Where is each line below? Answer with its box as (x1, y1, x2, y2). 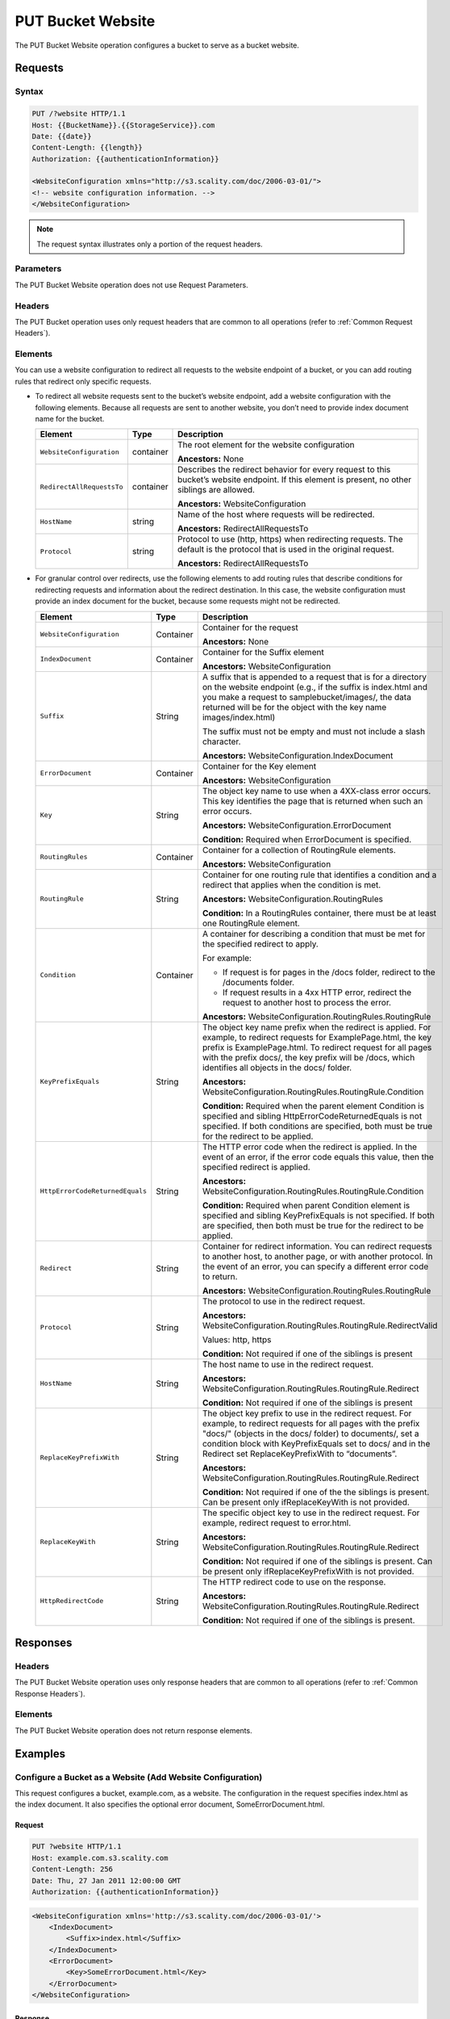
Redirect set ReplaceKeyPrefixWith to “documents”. (202, 1448, 398, 1459)
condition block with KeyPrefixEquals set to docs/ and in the (202, 1438, 431, 1449)
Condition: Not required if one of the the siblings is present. (202, 1486, 430, 1497)
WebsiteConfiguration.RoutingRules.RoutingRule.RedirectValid (202, 1320, 438, 1331)
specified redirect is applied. (202, 1161, 310, 1173)
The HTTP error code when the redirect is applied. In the (202, 1141, 418, 1152)
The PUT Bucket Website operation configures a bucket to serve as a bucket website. (15, 40, 300, 50)
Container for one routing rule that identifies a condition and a (202, 869, 437, 880)
